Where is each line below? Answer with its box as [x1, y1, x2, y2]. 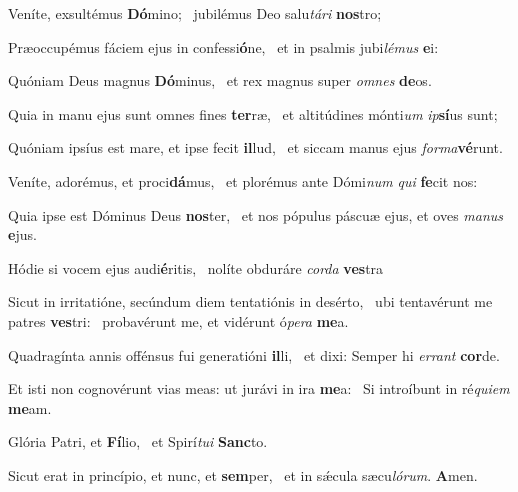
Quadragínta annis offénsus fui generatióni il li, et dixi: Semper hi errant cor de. [8, 344, 500, 365]
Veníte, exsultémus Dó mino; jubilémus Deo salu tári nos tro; [8, 3, 382, 23]
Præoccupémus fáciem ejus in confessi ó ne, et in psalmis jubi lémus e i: [8, 36, 439, 57]
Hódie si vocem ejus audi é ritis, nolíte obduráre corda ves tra [8, 257, 384, 278]
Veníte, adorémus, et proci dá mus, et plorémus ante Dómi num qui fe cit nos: [8, 170, 478, 191]
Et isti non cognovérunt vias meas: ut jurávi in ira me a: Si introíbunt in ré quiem [8, 378, 510, 399]
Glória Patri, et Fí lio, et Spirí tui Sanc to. [8, 431, 268, 452]
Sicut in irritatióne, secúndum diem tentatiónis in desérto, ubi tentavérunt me [8, 291, 493, 312]
